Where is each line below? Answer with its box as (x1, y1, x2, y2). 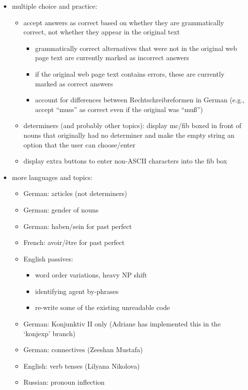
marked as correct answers (35, 78, 113, 88)
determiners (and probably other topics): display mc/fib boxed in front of (23, 120, 242, 130)
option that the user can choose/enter (23, 139, 136, 149)
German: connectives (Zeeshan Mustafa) (23, 344, 143, 355)
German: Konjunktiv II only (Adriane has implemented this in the (23, 319, 221, 329)
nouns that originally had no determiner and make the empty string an (23, 130, 235, 140)
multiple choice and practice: (12, 1, 97, 11)
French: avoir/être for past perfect (23, 237, 125, 247)
